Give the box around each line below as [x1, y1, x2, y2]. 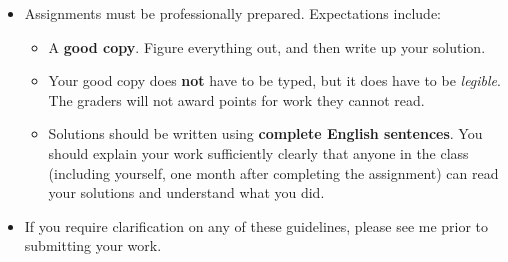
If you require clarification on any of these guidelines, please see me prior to [24, 215, 489, 236]
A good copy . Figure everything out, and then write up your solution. [48, 36, 486, 57]
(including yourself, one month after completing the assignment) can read [48, 162, 499, 183]
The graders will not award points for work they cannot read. [48, 89, 425, 110]
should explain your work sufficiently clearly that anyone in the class [48, 142, 469, 163]
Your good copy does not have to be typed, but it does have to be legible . [48, 70, 501, 91]
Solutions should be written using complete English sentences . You [48, 123, 483, 144]
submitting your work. [24, 235, 162, 256]
